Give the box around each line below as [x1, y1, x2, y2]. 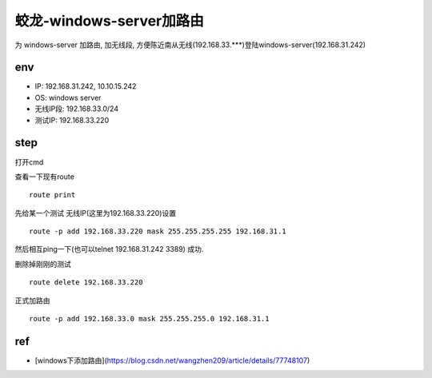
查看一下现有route [14, 172, 75, 181]
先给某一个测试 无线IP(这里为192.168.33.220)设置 [14, 208, 176, 217]
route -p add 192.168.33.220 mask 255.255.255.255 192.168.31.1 [29, 227, 287, 236]
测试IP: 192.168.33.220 [34, 115, 110, 125]
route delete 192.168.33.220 [29, 278, 143, 287]
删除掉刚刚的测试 [14, 259, 71, 269]
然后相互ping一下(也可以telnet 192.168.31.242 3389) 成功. [14, 245, 204, 254]
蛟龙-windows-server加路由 [14, 12, 204, 30]
